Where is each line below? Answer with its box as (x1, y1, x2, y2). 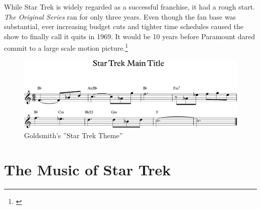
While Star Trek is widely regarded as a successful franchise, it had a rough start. (4, 2, 255, 12)
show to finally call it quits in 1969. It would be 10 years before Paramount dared (4, 31, 255, 41)
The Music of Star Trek (4, 159, 171, 180)
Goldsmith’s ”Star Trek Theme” (24, 130, 123, 140)
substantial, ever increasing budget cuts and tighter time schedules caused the (4, 21, 244, 32)
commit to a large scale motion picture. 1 (4, 41, 128, 53)
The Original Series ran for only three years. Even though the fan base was (4, 11, 236, 22)
